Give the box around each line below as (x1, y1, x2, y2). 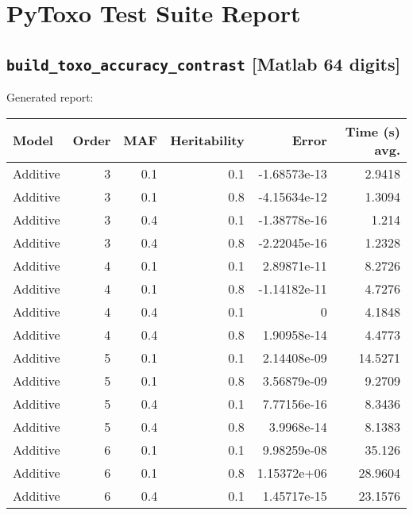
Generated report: (6, 89, 94, 106)
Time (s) (345, 121, 400, 140)
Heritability (170, 131, 245, 150)
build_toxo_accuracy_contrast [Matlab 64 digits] (6, 51, 401, 75)
